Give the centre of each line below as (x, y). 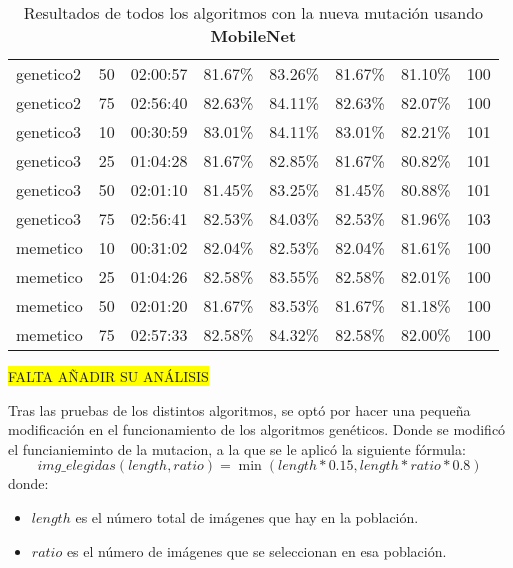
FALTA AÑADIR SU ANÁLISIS (108, 376)
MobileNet (253, 35)
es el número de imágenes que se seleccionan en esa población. (256, 550)
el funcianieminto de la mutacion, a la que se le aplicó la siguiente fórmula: (237, 448)
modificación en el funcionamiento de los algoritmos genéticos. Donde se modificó (257, 429)
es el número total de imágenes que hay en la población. (247, 516)
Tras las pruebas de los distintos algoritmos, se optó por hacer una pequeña (239, 409)
